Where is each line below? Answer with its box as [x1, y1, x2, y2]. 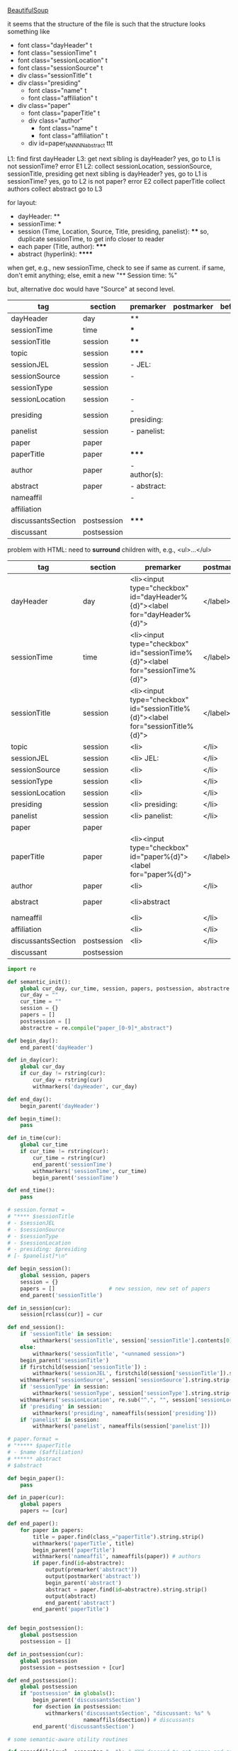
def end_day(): [7, 1096, 52, 1103]
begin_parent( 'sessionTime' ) [33, 1174, 119, 1182]
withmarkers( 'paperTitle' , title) [33, 1540, 135, 1547]
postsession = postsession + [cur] [20, 1664, 125, 1671]
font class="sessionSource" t [17, 64, 103, 72]
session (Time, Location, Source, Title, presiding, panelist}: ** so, [17, 227, 209, 235]
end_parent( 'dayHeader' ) [20, 1044, 93, 1051]
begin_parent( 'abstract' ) [45, 1579, 122, 1586]
